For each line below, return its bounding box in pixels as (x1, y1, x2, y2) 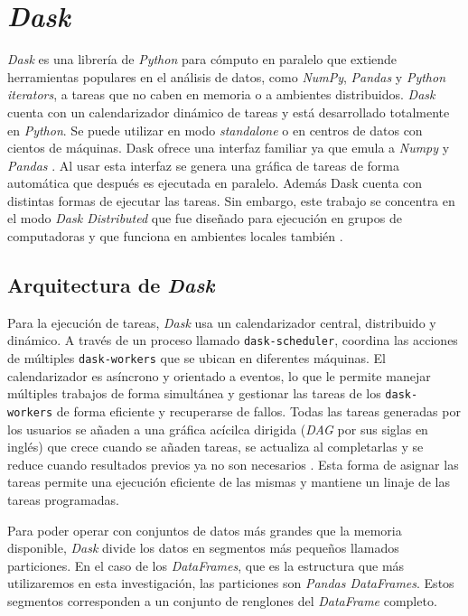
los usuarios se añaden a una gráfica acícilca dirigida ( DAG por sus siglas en (7, 419, 428, 438)
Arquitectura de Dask (7, 271, 215, 299)
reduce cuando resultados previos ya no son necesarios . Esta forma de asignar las (7, 454, 459, 473)
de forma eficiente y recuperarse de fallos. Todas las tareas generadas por (56, 402, 461, 421)
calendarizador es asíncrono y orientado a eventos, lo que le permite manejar (7, 366, 431, 385)
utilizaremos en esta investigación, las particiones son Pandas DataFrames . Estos (7, 574, 454, 593)
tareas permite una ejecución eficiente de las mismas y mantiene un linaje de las (7, 472, 451, 491)
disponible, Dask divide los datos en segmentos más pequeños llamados (7, 538, 399, 557)
